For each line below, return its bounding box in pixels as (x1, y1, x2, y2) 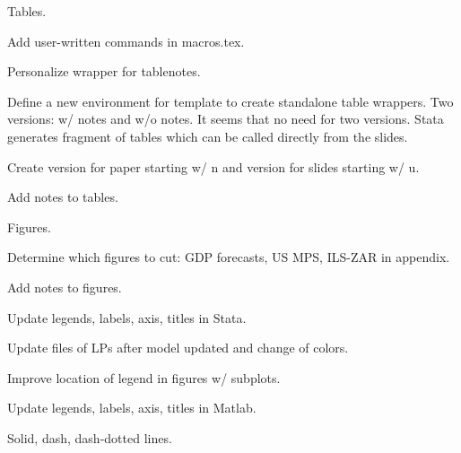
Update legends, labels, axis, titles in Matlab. (7, 398, 257, 417)
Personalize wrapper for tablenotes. (7, 62, 201, 81)
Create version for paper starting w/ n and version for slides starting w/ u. (7, 157, 420, 176)
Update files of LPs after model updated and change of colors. (7, 338, 349, 357)
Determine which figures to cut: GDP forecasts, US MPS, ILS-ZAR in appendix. (7, 248, 450, 266)
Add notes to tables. (7, 187, 118, 206)
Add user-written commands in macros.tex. (7, 31, 245, 50)
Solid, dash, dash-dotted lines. (7, 428, 172, 447)
